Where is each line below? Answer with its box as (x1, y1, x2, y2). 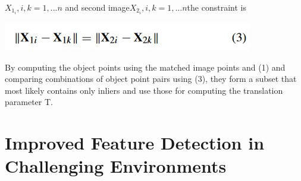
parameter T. (5, 96, 53, 108)
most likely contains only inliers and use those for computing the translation (5, 84, 283, 96)
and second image (65, 1, 130, 13)
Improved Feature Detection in (5, 131, 265, 155)
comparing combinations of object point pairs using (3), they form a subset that (5, 72, 297, 85)
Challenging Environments (5, 154, 227, 178)
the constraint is (187, 1, 246, 13)
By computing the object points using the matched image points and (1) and (5, 61, 286, 73)
